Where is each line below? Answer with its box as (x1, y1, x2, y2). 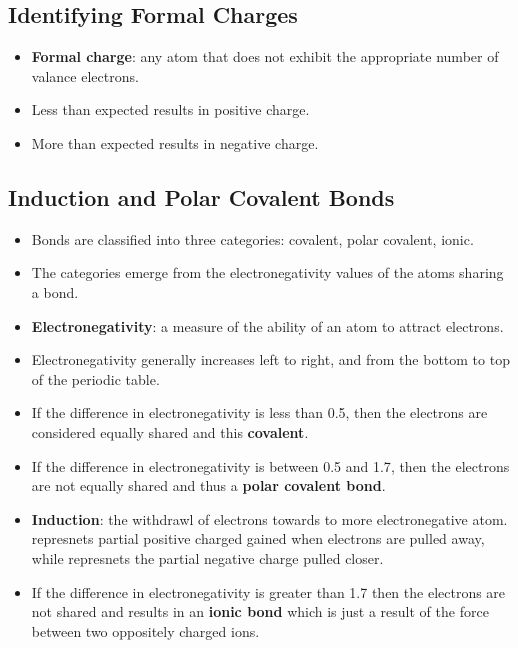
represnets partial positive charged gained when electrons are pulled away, (31, 528, 485, 549)
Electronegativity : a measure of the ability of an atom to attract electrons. (31, 315, 504, 336)
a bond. (31, 281, 79, 302)
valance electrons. (31, 65, 139, 86)
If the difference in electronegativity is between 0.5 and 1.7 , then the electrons (31, 455, 510, 476)
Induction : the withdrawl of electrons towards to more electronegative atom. (31, 508, 508, 529)
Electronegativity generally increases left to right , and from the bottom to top (31, 349, 510, 370)
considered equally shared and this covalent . (31, 421, 309, 442)
